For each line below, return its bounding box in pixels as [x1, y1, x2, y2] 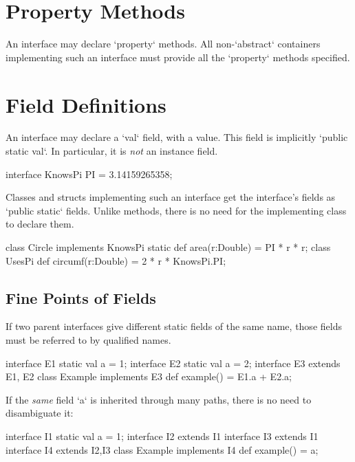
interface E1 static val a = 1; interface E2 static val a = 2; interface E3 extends [6, 355, 341, 370]
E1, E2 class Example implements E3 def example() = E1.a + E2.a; [6, 369, 292, 384]
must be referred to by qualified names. [6, 332, 171, 346]
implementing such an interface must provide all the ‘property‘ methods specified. [6, 49, 350, 64]
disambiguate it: [6, 406, 74, 420]
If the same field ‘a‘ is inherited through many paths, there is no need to [6, 392, 312, 406]
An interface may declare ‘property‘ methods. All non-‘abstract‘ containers [6, 36, 321, 51]
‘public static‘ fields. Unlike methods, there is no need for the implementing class [6, 203, 347, 217]
